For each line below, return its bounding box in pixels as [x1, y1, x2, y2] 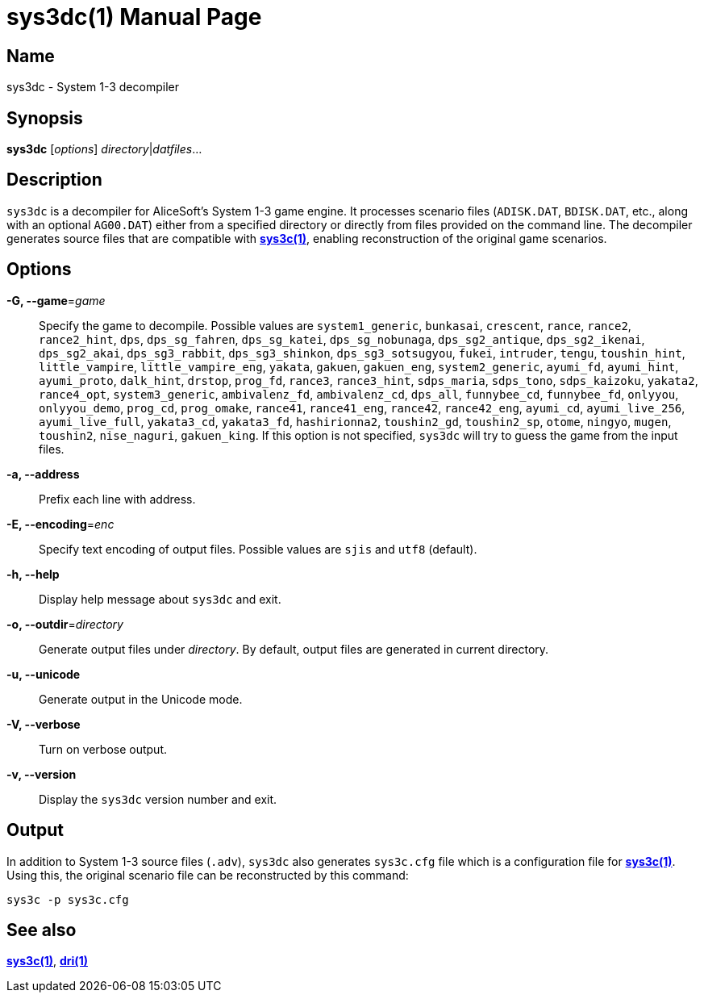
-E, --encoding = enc [6, 516, 115, 531]
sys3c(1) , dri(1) [6, 954, 88, 968]
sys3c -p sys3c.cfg [6, 892, 129, 906]
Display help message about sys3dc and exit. [39, 591, 281, 606]
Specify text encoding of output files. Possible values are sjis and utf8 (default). [39, 541, 477, 556]
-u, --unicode [6, 667, 81, 681]
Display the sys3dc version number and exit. [39, 792, 277, 806]
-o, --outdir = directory [6, 617, 123, 631]
